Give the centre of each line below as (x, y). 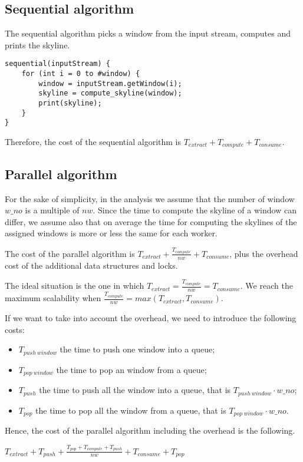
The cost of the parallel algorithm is (70, 253)
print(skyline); (70, 103)
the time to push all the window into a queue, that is (135, 390)
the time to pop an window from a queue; (131, 369)
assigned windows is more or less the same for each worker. (111, 233)
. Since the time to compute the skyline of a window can (195, 210)
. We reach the (266, 286)
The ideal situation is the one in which (75, 286)
